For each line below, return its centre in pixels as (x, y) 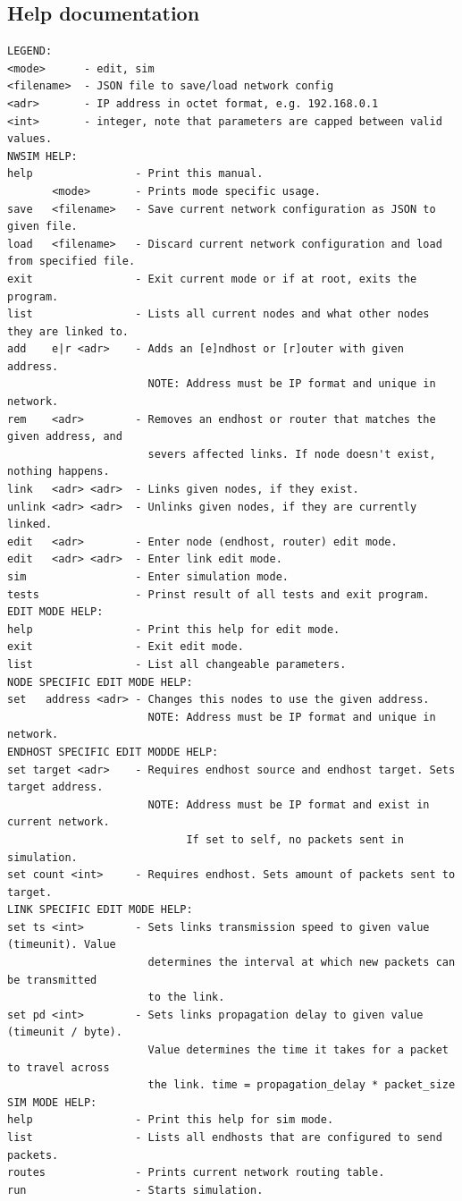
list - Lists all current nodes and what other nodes (218, 314)
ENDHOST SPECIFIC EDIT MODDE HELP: (113, 752)
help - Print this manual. (135, 174)
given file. (42, 227)
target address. (55, 787)
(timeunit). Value (62, 945)
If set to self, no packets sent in (295, 839)
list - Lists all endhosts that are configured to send (225, 1138)
